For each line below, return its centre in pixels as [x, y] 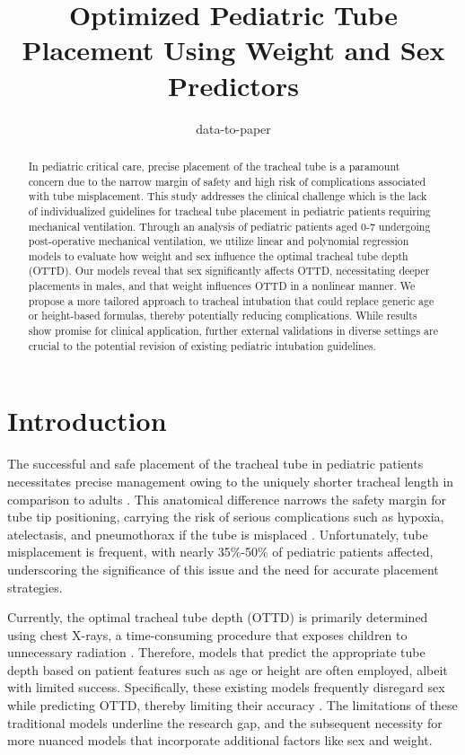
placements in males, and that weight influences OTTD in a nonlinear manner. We [222, 286]
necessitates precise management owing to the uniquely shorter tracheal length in [231, 481]
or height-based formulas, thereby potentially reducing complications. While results [223, 316]
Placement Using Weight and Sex [233, 50]
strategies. [35, 587]
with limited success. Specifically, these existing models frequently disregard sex [226, 687]
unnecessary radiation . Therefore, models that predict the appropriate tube [216, 652]
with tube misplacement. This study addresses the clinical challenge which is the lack [228, 196]
